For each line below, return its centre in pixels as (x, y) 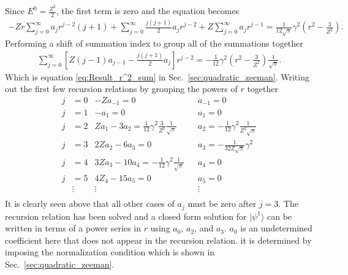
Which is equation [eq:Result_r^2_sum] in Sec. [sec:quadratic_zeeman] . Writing (157, 76)
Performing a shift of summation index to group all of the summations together (154, 43)
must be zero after (222, 203)
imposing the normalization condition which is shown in (110, 252)
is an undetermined (276, 228)
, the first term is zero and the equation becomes (148, 11)
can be (280, 216)
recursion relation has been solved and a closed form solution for (126, 216)
